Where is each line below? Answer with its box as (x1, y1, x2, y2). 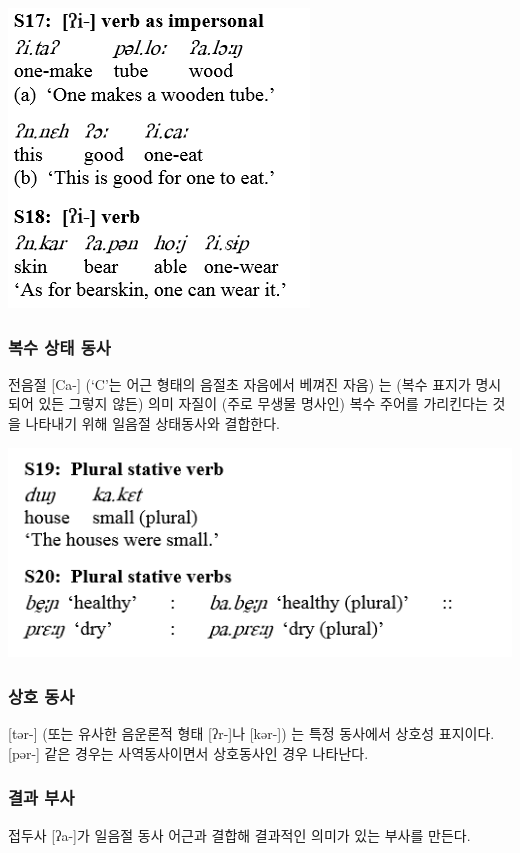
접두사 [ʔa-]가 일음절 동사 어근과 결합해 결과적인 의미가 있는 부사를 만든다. (8, 824, 471, 845)
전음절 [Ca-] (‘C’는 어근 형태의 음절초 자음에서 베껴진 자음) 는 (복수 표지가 (8, 373, 471, 394)
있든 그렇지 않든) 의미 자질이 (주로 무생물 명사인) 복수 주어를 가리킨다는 (38, 393, 488, 414)
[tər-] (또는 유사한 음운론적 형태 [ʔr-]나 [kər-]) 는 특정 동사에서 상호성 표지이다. (8, 723, 495, 744)
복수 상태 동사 (8, 334, 111, 359)
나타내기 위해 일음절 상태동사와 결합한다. (25, 413, 280, 433)
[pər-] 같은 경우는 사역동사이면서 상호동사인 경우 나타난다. (8, 742, 369, 763)
